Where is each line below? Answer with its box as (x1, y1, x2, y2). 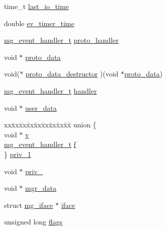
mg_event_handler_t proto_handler (4, 35, 119, 45)
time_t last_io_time (4, 1, 69, 11)
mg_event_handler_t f (4, 139, 76, 149)
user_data (25, 102, 57, 113)
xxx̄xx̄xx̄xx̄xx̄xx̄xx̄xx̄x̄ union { (4, 119, 97, 130)
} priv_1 (4, 148, 31, 159)
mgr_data (25, 183, 56, 193)
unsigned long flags (4, 216, 63, 227)
